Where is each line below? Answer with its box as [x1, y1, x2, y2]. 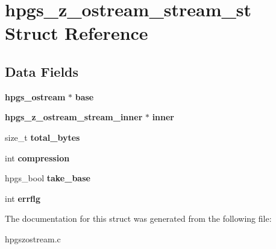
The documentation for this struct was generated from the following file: [5, 212, 272, 225]
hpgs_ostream [5, 90, 66, 103]
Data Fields [5, 62, 79, 80]
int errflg [5, 192, 41, 204]
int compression [5, 151, 70, 164]
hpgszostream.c [5, 232, 61, 245]
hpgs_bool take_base [5, 172, 90, 184]
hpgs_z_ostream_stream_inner [5, 111, 143, 123]
